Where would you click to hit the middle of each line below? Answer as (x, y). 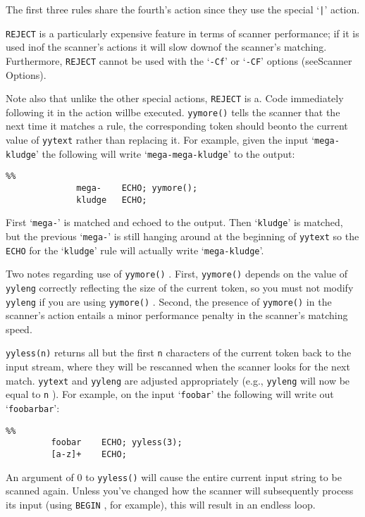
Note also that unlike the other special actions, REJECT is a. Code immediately (175, 98)
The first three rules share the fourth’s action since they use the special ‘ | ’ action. (183, 9)
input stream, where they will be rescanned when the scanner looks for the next (178, 367)
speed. (19, 329)
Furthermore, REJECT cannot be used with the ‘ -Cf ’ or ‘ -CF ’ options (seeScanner (179, 60)
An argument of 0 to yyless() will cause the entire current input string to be (174, 476)
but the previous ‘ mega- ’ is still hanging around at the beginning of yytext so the (182, 236)
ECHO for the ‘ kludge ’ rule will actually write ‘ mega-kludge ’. (135, 250)
